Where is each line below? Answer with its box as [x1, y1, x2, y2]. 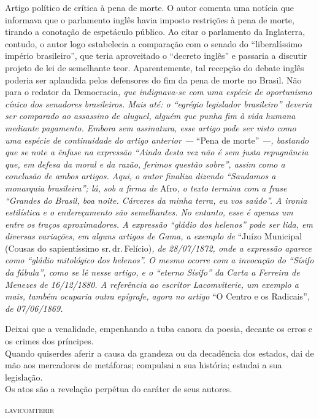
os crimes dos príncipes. [5, 335, 94, 347]
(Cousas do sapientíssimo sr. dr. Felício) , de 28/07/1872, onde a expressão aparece [5, 241, 312, 254]
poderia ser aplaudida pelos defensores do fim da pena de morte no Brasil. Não [5, 73, 302, 86]
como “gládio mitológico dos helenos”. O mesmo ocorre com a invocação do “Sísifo [5, 254, 314, 266]
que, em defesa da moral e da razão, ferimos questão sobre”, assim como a [5, 157, 285, 170]
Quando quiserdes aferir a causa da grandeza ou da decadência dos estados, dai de [5, 346, 314, 359]
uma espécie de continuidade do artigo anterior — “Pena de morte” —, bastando [5, 133, 309, 146]
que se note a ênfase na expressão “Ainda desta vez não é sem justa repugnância [5, 145, 309, 158]
